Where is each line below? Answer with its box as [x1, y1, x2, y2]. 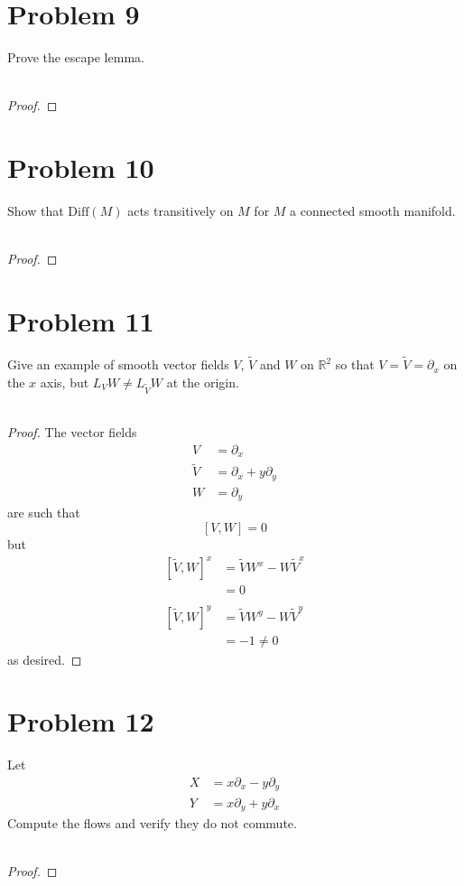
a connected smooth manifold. [290, 201, 456, 220]
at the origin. [166, 372, 239, 391]
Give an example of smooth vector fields [7, 355, 229, 374]
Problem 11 [7, 303, 154, 339]
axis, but [40, 372, 89, 391]
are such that [7, 503, 80, 522]
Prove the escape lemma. [7, 48, 144, 67]
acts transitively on [127, 201, 234, 220]
